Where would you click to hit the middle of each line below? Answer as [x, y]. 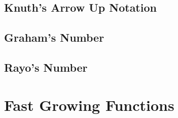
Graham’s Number [54, 37]
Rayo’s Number [46, 67]
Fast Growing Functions [89, 105]
